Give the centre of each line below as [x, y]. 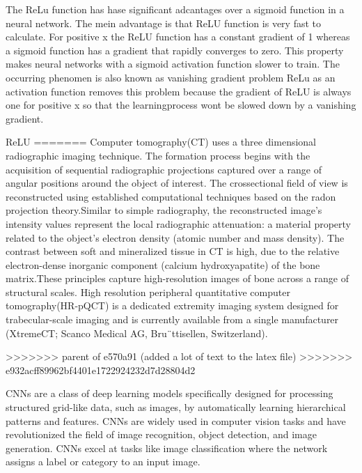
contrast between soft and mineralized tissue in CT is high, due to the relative [173, 251]
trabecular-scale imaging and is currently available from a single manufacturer [172, 319]
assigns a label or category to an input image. [103, 462]
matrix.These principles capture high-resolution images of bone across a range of [178, 278]
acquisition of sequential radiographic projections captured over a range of [164, 169]
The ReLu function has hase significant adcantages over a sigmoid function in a [175, 9]
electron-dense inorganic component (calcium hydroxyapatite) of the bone [163, 264]
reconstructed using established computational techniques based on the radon [171, 196]
